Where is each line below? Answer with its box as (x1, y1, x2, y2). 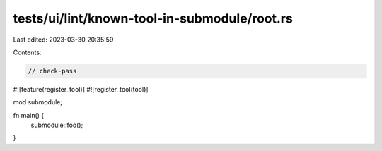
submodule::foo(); (30, 121, 83, 130)
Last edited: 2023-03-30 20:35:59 (13, 35, 114, 44)
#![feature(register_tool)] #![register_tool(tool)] (13, 85, 149, 93)
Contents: (13, 48, 42, 56)
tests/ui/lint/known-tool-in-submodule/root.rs (13, 11, 293, 26)
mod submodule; (13, 98, 63, 107)
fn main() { (13, 111, 45, 119)
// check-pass (28, 67, 77, 75)
